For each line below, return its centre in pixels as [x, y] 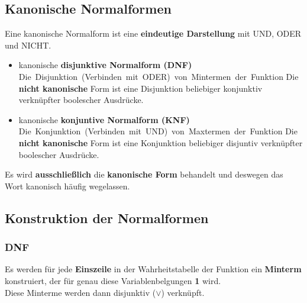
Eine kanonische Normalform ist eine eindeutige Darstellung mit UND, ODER [153, 33]
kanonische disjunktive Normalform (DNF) [105, 65]
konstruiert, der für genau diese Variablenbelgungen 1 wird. [113, 280]
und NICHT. [28, 45]
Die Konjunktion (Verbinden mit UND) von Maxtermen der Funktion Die [158, 131]
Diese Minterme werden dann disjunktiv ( [80, 292]
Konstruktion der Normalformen [107, 217]
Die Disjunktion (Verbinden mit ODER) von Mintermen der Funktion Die [159, 76]
